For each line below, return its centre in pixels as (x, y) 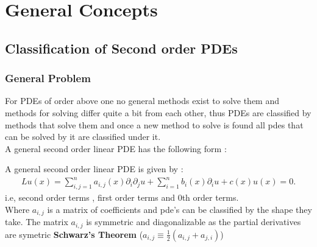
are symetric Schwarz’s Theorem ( (74, 234)
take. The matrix (37, 222)
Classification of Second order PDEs (121, 48)
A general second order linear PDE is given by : (94, 169)
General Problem (48, 78)
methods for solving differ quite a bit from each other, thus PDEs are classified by (158, 112)
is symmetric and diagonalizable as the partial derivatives (194, 222)
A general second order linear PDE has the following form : (116, 148)
